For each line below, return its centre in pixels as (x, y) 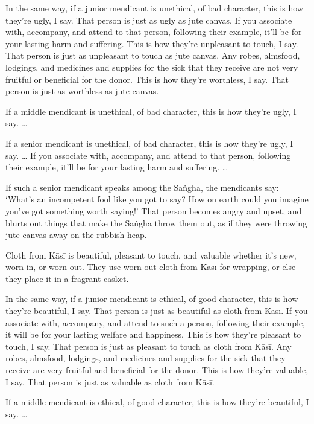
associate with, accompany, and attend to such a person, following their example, (155, 322)
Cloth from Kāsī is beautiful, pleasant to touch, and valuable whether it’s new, (151, 255)
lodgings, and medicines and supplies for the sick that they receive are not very (152, 67)
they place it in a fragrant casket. (67, 278)
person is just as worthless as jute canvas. (82, 91)
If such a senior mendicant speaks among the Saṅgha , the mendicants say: (142, 187)
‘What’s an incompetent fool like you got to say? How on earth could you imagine (157, 199)
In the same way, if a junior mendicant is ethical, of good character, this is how (152, 299)
